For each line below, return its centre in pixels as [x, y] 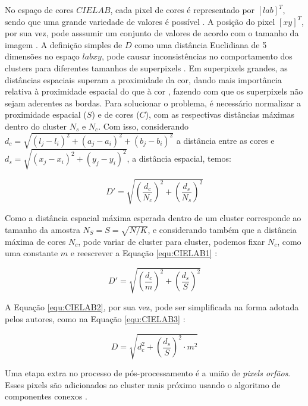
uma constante [32, 253]
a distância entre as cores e [225, 140]
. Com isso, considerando [144, 126]
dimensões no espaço [42, 56]
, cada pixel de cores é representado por [183, 10]
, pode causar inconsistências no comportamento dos [197, 56]
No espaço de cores [39, 10]
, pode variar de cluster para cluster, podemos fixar [172, 241]
